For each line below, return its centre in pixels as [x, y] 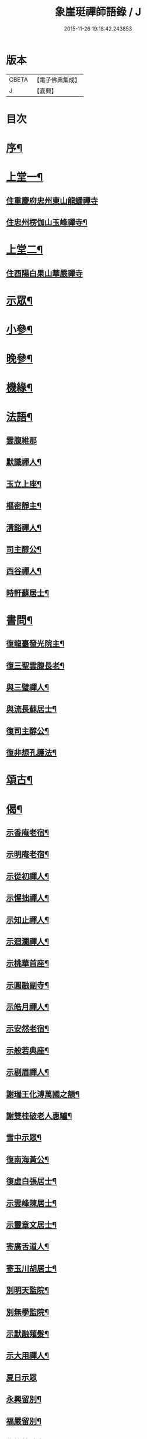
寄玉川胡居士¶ [32, 1268]
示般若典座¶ [28, 1051]
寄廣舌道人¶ [28, 1247]
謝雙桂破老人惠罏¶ [39, 1116]
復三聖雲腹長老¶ [35, 665]
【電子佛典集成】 [57, 80]
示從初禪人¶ [28, 876]
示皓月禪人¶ [28, 1007]
